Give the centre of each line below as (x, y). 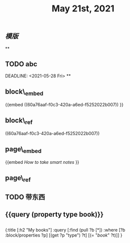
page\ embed (23, 149)
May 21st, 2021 (83, 9)
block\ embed (24, 92)
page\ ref (18, 178)
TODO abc (21, 64)
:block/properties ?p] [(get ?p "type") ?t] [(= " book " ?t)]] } (64, 235)
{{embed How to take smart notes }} (42, 162)
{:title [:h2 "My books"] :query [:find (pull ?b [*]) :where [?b (65, 230)
